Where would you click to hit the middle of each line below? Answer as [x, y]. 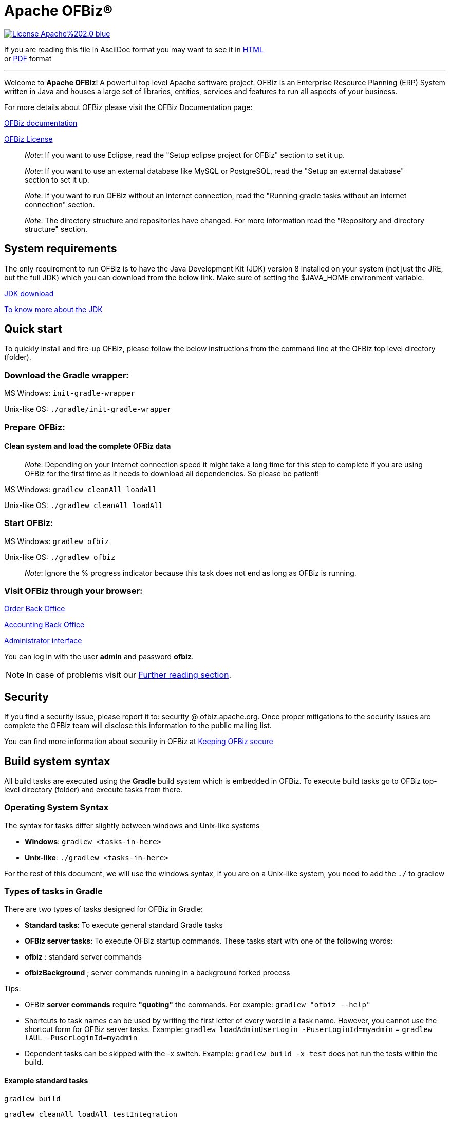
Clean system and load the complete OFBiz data [88, 446]
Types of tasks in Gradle [53, 891]
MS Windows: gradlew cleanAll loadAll [80, 489]
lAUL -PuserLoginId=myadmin [81, 1038]
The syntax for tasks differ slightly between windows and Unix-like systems [132, 825]
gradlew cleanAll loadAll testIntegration [91, 1114]
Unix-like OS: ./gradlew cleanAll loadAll [83, 505]
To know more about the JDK [53, 309]
